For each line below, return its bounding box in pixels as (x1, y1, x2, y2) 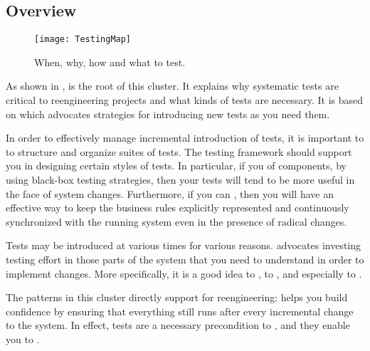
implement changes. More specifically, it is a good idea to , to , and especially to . (6, 266, 362, 281)
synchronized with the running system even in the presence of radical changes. (6, 214, 347, 229)
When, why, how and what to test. (34, 54, 186, 69)
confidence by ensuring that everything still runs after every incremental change (6, 303, 354, 318)
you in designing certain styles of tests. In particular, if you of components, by (6, 158, 347, 173)
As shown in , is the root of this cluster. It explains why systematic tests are (6, 78, 339, 93)
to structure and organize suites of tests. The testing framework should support (6, 144, 352, 159)
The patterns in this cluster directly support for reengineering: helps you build (6, 290, 348, 305)
